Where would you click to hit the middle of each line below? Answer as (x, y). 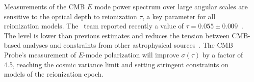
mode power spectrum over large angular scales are (171, 6)
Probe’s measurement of (40, 54)
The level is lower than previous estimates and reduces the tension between (117, 35)
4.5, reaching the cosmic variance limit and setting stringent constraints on (116, 64)
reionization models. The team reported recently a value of (94, 26)
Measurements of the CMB (44, 6)
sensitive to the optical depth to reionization (71, 16)
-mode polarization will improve (131, 54)
